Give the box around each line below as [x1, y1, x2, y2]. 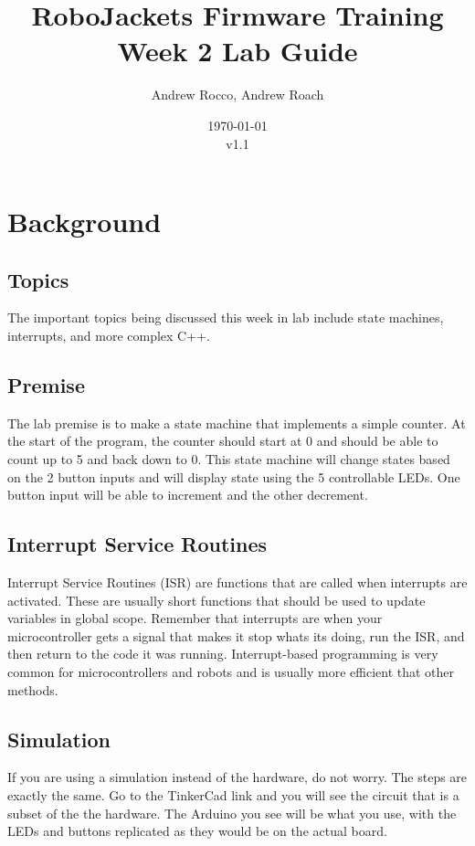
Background [7, 203, 162, 240]
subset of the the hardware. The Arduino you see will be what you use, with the [7, 803, 457, 822]
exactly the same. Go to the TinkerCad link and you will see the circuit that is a [7, 786, 459, 804]
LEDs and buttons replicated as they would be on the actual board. [7, 821, 387, 841]
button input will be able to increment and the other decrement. [7, 485, 368, 504]
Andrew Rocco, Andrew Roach [151, 85, 324, 104]
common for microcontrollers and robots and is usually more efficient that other [7, 662, 455, 682]
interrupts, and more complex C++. [7, 326, 210, 345]
